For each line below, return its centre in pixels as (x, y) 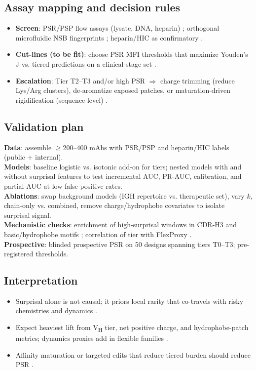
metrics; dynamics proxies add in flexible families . (92, 338)
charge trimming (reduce (198, 80)
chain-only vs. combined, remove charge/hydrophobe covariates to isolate (114, 205)
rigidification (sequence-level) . (62, 100)
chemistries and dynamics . (56, 310)
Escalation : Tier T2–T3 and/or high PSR (80, 80)
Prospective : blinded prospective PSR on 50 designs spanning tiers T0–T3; (120, 244)
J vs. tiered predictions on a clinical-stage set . (86, 63)
